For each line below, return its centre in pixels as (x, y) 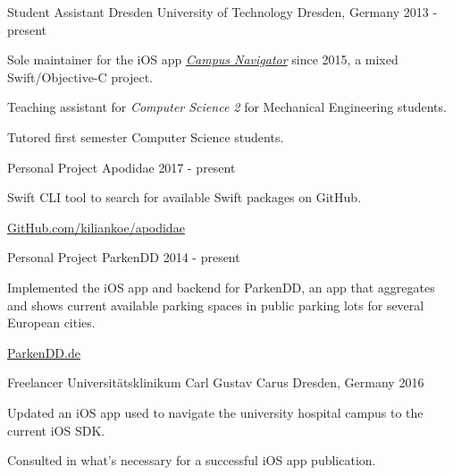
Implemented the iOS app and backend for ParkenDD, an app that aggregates (221, 287)
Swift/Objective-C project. (80, 76)
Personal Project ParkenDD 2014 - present (124, 257)
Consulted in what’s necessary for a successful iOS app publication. (192, 460)
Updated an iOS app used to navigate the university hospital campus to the (215, 412)
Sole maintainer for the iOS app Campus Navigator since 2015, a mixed (203, 59)
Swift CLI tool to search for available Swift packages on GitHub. (185, 197)
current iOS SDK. (56, 430)
